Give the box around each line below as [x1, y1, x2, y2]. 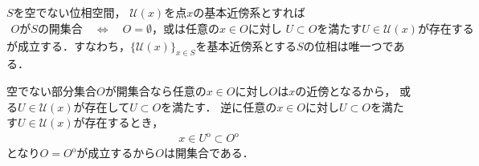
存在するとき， [84, 114, 164, 131]
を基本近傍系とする [195, 37, 297, 54]
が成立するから [76, 144, 156, 161]
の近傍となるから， [295, 83, 396, 99]
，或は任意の [151, 23, 219, 35]
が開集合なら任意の [104, 83, 207, 99]
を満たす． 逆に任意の [161, 98, 277, 115]
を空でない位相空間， [13, 4, 126, 20]
